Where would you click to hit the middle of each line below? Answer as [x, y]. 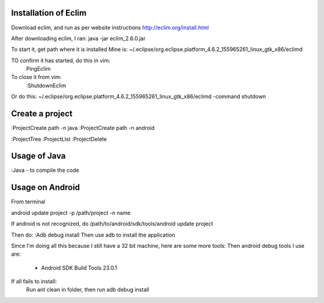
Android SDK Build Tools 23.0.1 [79, 268]
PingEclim [38, 69]
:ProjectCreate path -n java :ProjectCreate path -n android [83, 128]
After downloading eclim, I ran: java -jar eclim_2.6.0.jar [78, 38]
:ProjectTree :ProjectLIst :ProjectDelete [59, 139]
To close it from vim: [36, 77]
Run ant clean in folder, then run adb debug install [88, 290]
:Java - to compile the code [45, 170]
